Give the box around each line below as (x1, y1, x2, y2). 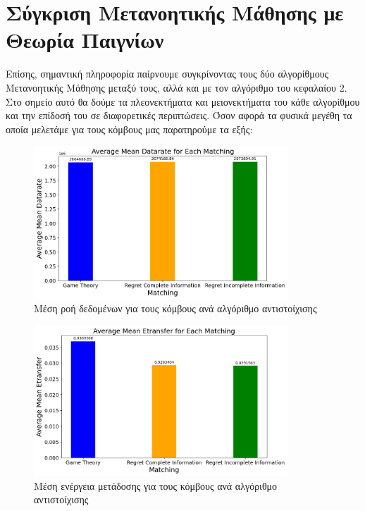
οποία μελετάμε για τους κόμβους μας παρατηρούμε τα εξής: (6, 121, 253, 136)
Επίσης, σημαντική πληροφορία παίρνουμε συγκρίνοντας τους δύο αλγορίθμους (6, 66, 329, 81)
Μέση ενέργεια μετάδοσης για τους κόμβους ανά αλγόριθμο (34, 478, 278, 493)
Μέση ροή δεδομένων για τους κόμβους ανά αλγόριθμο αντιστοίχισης (34, 301, 317, 316)
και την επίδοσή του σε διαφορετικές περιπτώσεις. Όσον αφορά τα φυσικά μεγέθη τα (6, 108, 352, 123)
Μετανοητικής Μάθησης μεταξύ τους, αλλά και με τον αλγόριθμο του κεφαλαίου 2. (6, 80, 347, 94)
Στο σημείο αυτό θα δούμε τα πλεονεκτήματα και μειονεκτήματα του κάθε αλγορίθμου (6, 94, 360, 109)
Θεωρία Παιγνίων (6, 25, 164, 54)
